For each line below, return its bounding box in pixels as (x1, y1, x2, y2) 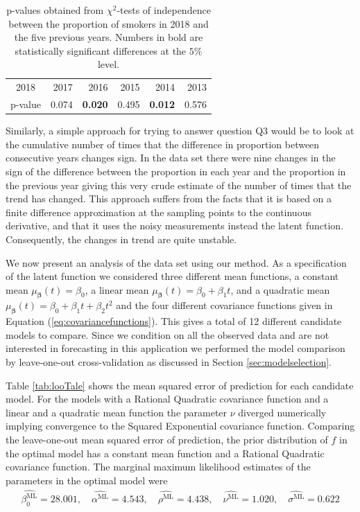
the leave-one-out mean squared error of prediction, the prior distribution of (6, 432, 328, 447)
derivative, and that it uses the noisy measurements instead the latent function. (6, 218, 344, 233)
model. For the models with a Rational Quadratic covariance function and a (6, 391, 329, 406)
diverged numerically (238, 405, 327, 419)
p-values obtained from (6, 3, 104, 17)
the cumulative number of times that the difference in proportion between (6, 136, 320, 151)
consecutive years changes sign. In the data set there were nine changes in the (6, 150, 336, 165)
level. (97, 57, 120, 71)
